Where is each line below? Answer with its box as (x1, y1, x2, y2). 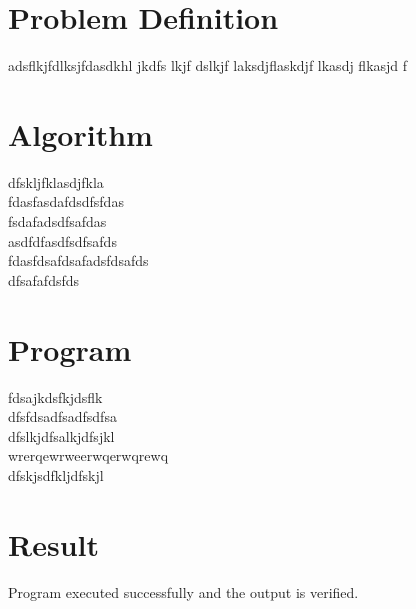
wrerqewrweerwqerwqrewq (8, 445, 169, 466)
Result (8, 523, 99, 564)
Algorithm (8, 113, 153, 154)
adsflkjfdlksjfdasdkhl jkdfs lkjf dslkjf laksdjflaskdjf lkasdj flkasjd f (8, 55, 408, 76)
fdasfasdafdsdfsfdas (8, 191, 124, 212)
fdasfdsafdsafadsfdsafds (8, 250, 149, 271)
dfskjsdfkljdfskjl (8, 464, 104, 485)
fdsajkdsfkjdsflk (8, 386, 103, 407)
